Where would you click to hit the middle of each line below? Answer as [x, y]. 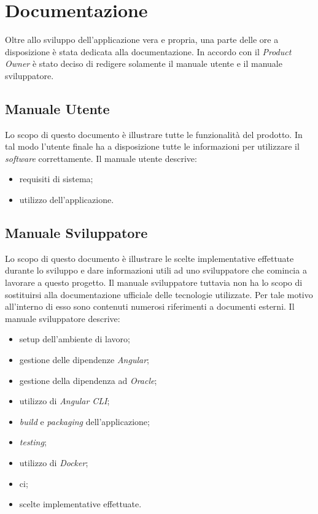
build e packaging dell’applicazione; [84, 421]
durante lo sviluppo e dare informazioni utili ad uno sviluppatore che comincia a [156, 270]
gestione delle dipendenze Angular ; [84, 360]
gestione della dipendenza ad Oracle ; [88, 380]
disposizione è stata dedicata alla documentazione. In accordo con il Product [148, 51]
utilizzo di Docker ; [54, 462]
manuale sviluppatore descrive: [63, 318]
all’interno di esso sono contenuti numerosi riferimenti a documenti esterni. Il [150, 306]
